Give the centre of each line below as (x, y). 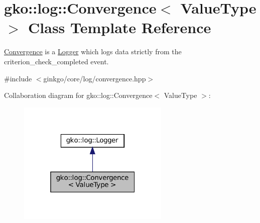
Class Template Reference (120, 27)
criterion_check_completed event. (56, 61)
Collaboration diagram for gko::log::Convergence (78, 95)
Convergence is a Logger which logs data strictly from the (93, 51)
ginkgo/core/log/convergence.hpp (95, 78)
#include (18, 78)
